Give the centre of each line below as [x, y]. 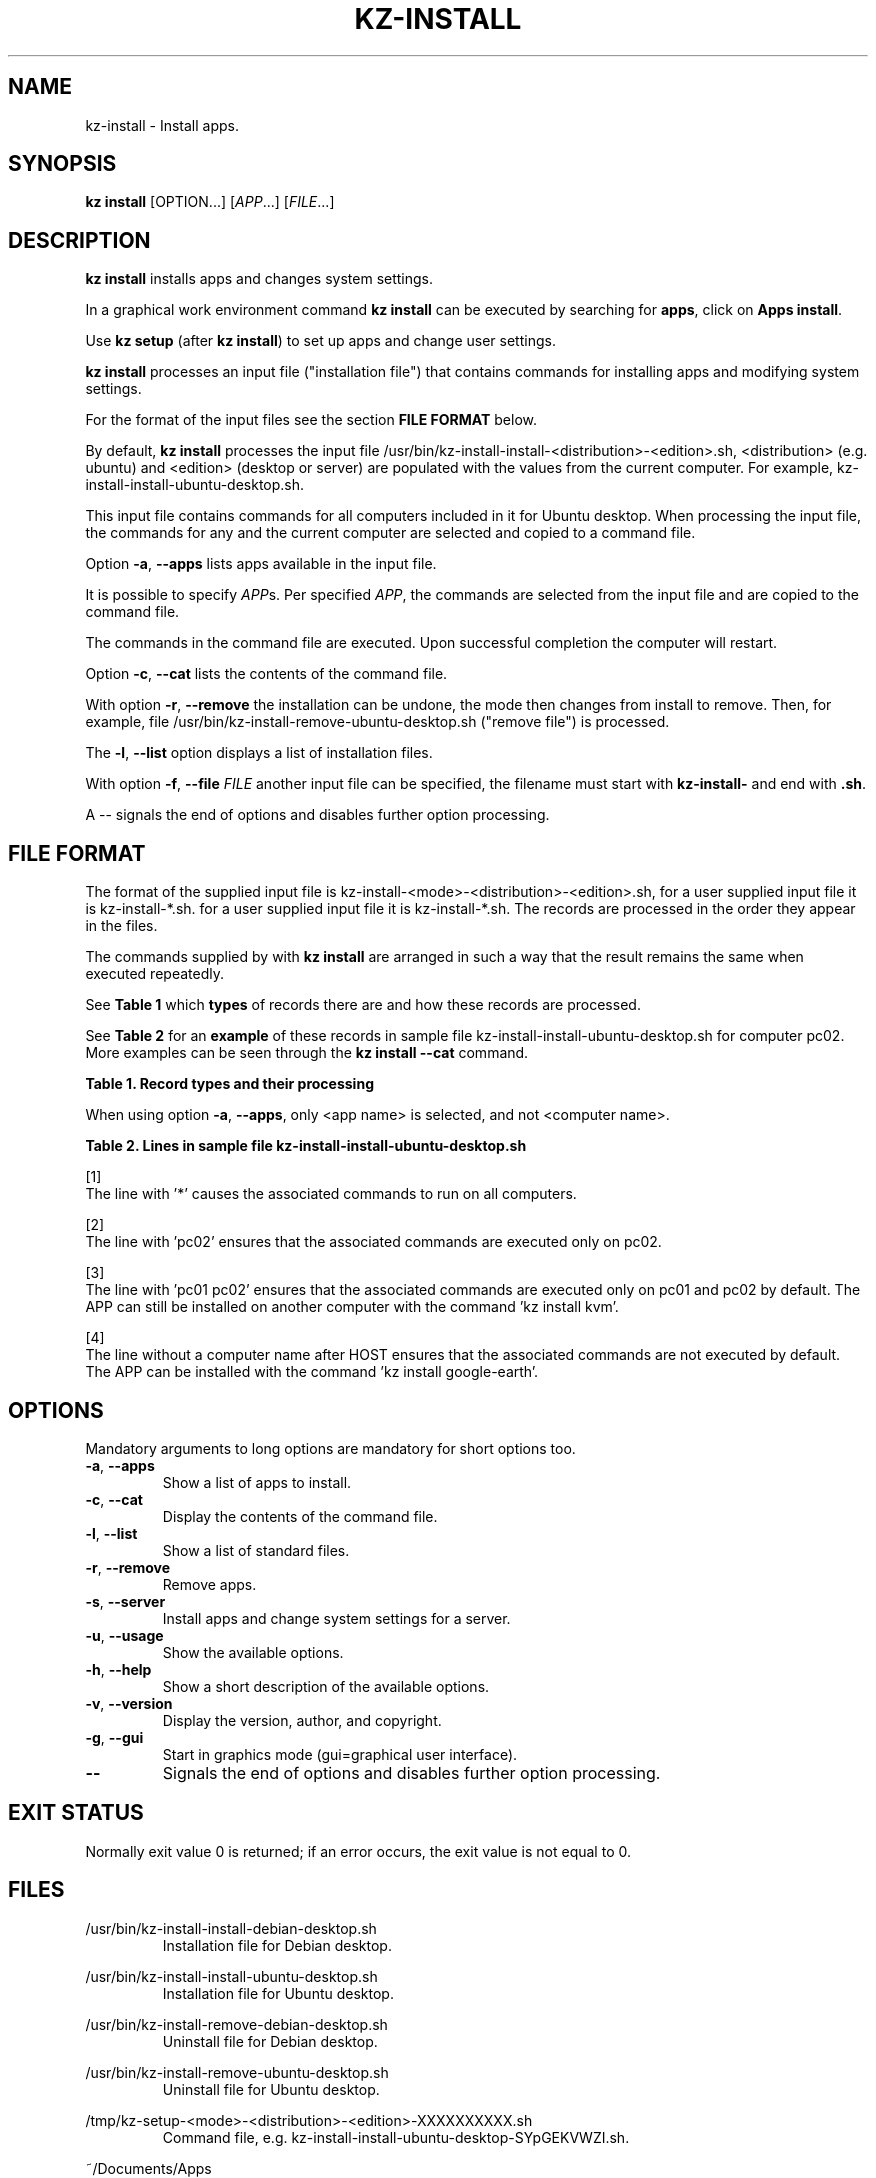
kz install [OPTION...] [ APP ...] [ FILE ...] [210, 202]
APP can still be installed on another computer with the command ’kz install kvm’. [352, 1307]
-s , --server [125, 1601]
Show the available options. [253, 1652]
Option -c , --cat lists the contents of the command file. [266, 674]
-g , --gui [114, 1737]
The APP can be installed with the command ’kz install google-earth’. [312, 1372]
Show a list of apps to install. [257, 1482]
